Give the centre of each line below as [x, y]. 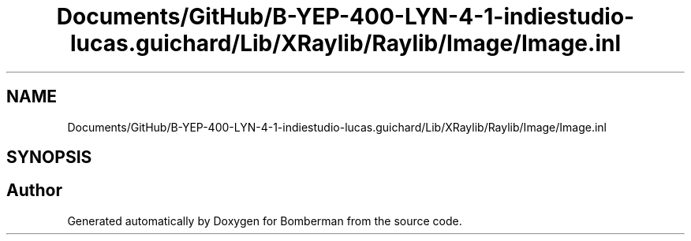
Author [34, 191]
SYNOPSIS [49, 158]
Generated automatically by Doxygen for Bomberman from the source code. [265, 221]
